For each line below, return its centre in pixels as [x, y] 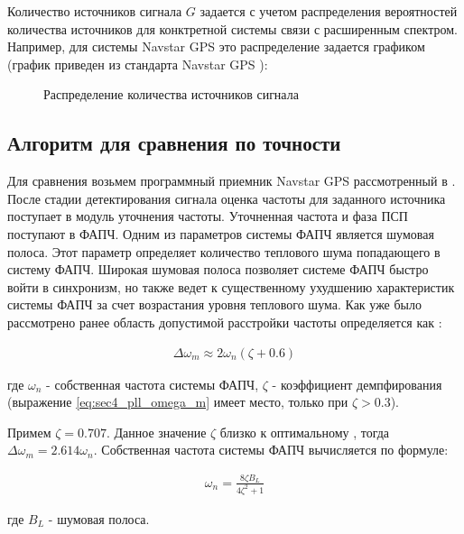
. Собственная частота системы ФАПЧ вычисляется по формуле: [271, 450]
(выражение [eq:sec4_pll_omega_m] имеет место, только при [178, 402]
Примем [29, 432]
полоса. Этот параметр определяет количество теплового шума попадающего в [224, 251]
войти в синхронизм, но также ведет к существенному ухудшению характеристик [231, 286]
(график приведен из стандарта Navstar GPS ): [138, 64]
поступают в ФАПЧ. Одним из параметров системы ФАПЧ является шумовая [221, 233]
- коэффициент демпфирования [357, 384]
